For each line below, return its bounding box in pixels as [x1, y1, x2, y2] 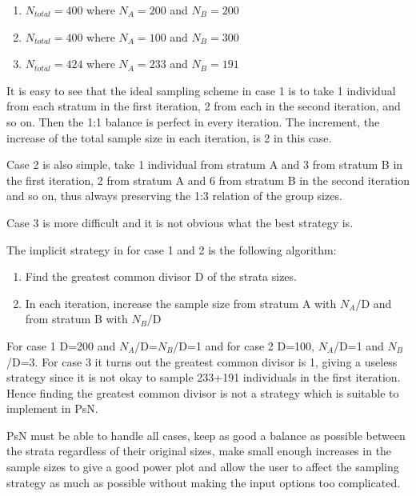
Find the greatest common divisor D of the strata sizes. [25, 268, 297, 285]
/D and [355, 294, 392, 311]
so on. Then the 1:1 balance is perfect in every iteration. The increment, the [6, 113, 380, 130]
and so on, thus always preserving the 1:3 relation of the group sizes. [6, 187, 342, 204]
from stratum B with [25, 310, 128, 327]
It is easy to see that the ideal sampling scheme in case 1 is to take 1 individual [6, 82, 396, 98]
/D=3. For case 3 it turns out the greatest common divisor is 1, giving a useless [6, 353, 398, 370]
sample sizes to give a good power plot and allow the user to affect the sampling [6, 458, 399, 475]
